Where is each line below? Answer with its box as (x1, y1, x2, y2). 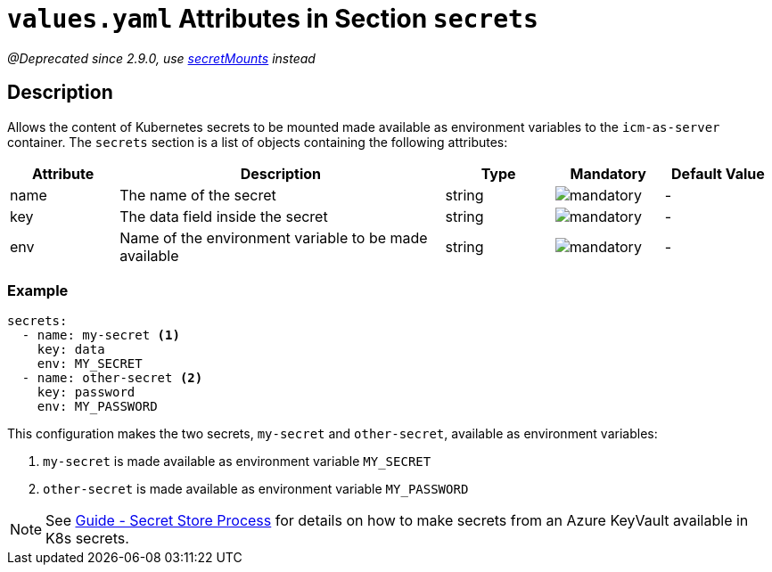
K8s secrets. (45, 529, 129, 548)
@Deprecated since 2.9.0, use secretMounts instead (7, 50, 316, 66)
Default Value (671, 164, 765, 183)
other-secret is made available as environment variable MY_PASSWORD (43, 481, 469, 497)
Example (7, 281, 69, 299)
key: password (37, 385, 136, 400)
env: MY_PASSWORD (37, 399, 158, 414)
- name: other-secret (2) (21, 371, 203, 386)
